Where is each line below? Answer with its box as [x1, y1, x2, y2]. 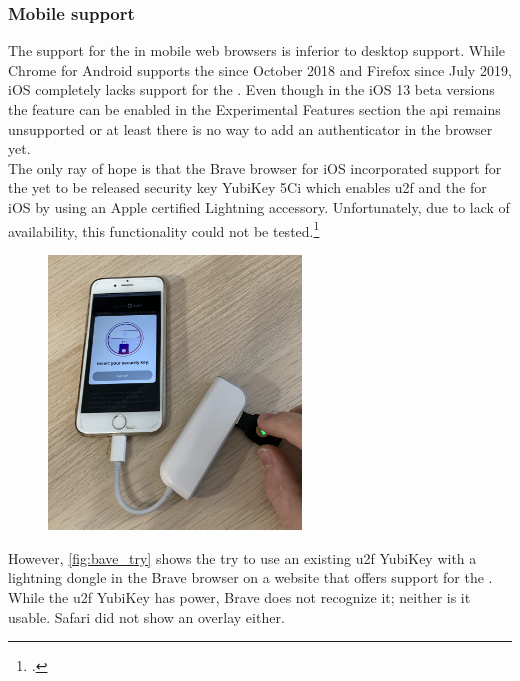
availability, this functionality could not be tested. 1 [8, 217, 320, 241]
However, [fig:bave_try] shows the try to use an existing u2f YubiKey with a [8, 547, 477, 568]
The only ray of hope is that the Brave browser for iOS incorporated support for [8, 157, 502, 178]
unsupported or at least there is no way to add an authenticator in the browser [8, 118, 493, 139]
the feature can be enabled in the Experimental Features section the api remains [8, 99, 501, 119]
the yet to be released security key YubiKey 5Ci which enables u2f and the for [8, 177, 487, 198]
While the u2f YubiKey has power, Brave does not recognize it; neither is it [8, 586, 471, 607]
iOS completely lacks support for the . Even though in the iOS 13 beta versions [8, 79, 495, 100]
